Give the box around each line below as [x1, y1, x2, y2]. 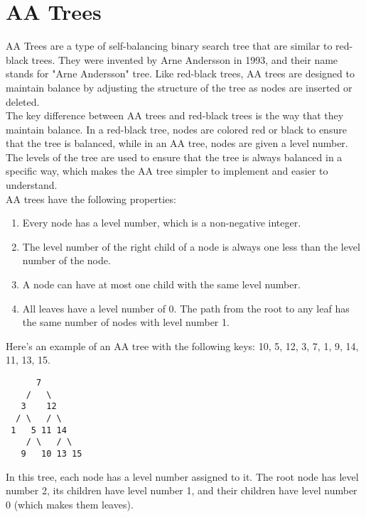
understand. [6, 178, 58, 192]
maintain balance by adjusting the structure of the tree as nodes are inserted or [6, 80, 352, 94]
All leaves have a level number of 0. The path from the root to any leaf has [22, 300, 350, 315]
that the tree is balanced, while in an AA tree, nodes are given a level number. [6, 136, 348, 151]
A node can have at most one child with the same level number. [22, 277, 301, 292]
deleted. [6, 94, 40, 109]
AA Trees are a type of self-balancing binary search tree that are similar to [6, 38, 333, 53]
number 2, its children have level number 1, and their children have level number [6, 483, 357, 498]
